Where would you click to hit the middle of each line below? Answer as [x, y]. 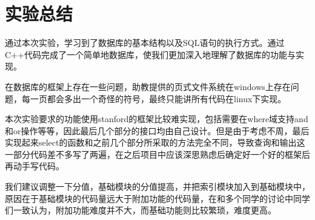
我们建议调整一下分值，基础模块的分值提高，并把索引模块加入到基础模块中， [157, 186]
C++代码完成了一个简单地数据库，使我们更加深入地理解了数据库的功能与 [150, 54]
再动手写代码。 [35, 166]
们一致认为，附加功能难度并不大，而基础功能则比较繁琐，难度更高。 [141, 210]
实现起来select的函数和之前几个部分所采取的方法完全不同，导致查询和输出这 [155, 142]
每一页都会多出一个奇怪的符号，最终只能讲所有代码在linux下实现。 [154, 98]
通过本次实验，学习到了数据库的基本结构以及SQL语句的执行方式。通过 [145, 43]
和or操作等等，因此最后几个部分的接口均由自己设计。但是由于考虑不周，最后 [157, 130]
